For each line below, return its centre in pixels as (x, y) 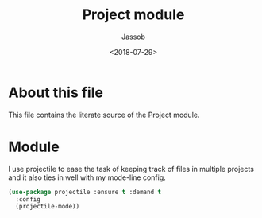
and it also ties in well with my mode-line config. (87, 177)
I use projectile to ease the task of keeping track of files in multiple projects (131, 169)
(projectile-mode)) (48, 207)
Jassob (133, 37)
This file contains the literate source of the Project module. (104, 115)
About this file (56, 92)
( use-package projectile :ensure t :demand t (85, 192)
